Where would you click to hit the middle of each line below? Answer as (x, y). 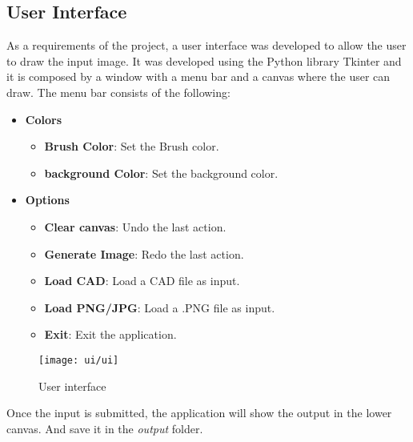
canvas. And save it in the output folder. (105, 428)
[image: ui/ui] (79, 360)
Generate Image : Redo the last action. (144, 253)
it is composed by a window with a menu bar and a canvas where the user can (198, 76)
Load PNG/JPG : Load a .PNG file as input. (160, 307)
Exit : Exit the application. (110, 334)
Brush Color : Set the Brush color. (132, 146)
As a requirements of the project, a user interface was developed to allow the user (206, 45)
